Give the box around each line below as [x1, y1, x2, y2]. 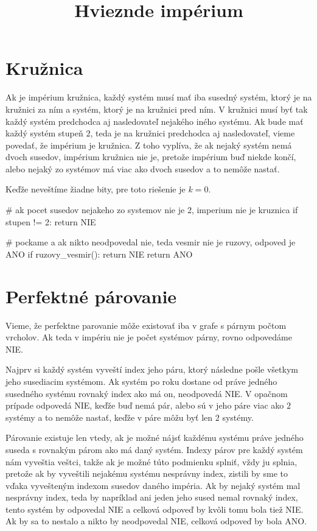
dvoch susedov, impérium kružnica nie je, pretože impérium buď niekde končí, [5, 150, 296, 163]
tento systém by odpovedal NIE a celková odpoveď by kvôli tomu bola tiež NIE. [5, 502, 304, 515]
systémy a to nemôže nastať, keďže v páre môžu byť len [5, 410, 213, 423]
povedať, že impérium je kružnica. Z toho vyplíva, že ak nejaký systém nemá [5, 138, 292, 151]
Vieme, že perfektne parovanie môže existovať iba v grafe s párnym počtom [5, 318, 287, 331]
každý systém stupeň [5, 127, 83, 139]
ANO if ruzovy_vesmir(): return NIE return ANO [5, 247, 193, 260]
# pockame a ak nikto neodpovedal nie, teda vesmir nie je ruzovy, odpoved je [5, 236, 296, 248]
